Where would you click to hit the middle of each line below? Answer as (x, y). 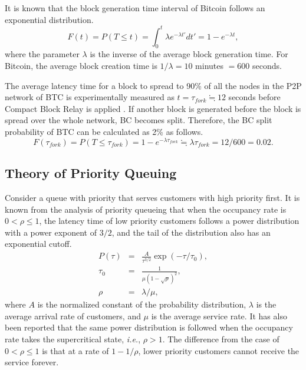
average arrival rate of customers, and (73, 316)
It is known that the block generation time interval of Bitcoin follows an (135, 8)
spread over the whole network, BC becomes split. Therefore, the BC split (139, 120)
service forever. (32, 362)
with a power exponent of (51, 232)
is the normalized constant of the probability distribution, (142, 304)
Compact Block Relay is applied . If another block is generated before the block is (153, 108)
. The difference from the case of (221, 339)
